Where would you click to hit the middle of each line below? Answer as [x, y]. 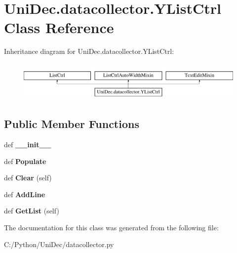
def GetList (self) [32, 211]
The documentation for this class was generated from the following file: [111, 227]
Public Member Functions [72, 124]
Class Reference [59, 27]
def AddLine [25, 194]
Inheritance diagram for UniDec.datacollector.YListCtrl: [89, 51]
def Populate [25, 161]
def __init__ [28, 144]
